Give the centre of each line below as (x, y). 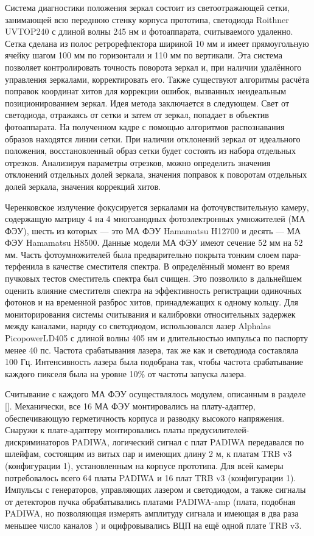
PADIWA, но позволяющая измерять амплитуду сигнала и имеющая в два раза (152, 513)
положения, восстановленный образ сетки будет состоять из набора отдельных (150, 151)
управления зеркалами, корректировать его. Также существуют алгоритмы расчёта (157, 79)
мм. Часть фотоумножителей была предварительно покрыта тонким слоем (142, 254)
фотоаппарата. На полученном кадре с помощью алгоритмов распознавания (145, 126)
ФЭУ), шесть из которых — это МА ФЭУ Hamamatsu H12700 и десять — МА (153, 230)
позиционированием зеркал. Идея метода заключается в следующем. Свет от (147, 103)
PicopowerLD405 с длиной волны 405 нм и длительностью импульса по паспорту (156, 338)
